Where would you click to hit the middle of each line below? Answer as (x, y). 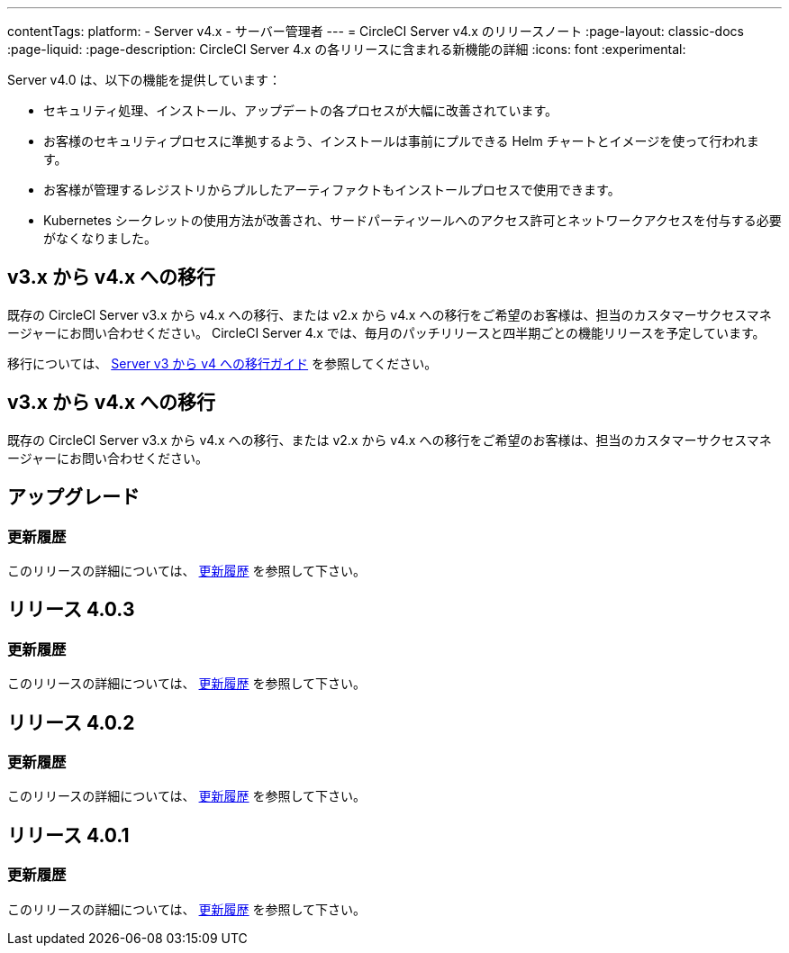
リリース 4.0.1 (68, 835)
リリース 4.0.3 (71, 610)
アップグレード (73, 497)
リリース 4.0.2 (71, 722)
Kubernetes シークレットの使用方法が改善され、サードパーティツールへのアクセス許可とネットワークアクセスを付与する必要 (413, 220)
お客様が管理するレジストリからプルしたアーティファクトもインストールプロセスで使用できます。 (332, 190)
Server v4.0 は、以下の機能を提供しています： (145, 80)
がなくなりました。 (100, 238)
